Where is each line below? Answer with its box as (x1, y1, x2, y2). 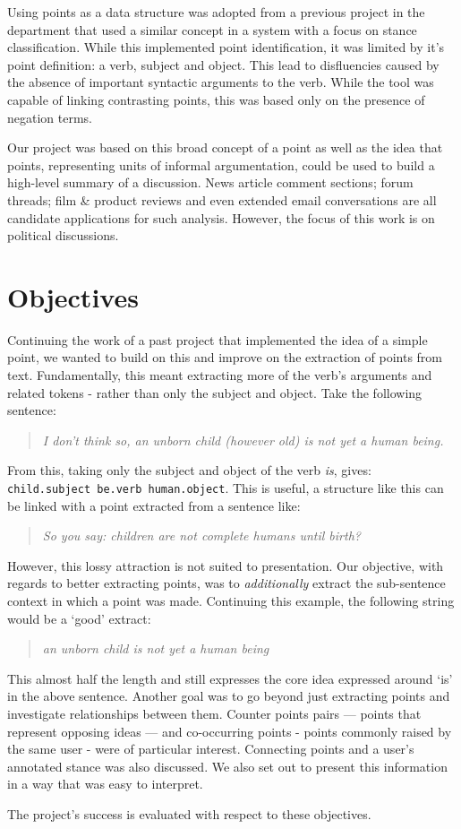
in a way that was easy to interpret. (7, 774, 203, 793)
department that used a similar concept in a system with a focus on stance (7, 20, 417, 39)
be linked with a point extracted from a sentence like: (7, 496, 301, 514)
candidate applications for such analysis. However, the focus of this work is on (7, 208, 435, 227)
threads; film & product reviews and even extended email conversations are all (7, 190, 437, 209)
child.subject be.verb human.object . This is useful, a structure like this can (7, 479, 444, 497)
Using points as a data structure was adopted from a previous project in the (7, 3, 425, 21)
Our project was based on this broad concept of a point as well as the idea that (7, 138, 443, 157)
